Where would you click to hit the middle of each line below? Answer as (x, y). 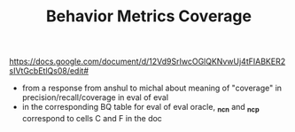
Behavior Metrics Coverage (149, 16)
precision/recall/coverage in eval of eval (95, 97)
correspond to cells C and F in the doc (92, 118)
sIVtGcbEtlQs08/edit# (49, 71)
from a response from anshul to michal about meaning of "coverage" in (151, 88)
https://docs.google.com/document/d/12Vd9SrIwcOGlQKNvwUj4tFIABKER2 (147, 62)
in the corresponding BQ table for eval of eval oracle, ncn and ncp (140, 108)
